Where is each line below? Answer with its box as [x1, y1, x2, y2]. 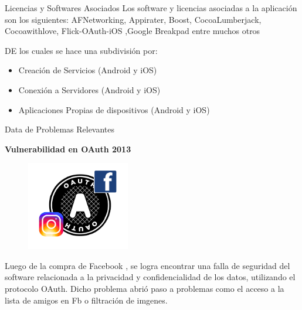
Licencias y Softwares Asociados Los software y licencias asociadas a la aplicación [5, 2, 297, 13]
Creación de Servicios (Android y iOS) [18, 64, 157, 76]
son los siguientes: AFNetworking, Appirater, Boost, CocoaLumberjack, [5, 13, 262, 25]
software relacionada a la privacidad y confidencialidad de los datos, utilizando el [5, 271, 296, 283]
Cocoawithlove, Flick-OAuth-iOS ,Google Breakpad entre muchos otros [5, 25, 260, 37]
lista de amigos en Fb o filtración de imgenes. [5, 294, 168, 306]
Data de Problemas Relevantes [5, 123, 115, 135]
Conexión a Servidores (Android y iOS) [18, 83, 161, 96]
